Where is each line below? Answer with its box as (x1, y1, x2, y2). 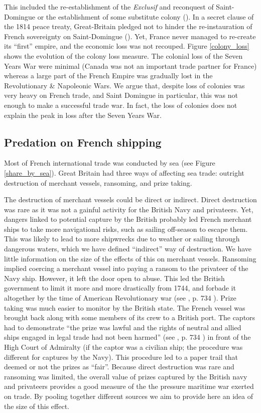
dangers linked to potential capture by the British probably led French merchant (4, 214, 252, 224)
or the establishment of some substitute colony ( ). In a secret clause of (37, 11, 254, 22)
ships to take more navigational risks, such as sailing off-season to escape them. (4, 223, 248, 234)
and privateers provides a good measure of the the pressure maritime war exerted (4, 381, 254, 391)
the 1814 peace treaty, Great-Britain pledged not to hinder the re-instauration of (4, 21, 252, 32)
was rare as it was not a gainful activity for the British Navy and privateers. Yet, (4, 204, 253, 214)
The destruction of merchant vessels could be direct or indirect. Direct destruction (4, 194, 257, 205)
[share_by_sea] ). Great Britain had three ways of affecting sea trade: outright (4, 167, 244, 178)
